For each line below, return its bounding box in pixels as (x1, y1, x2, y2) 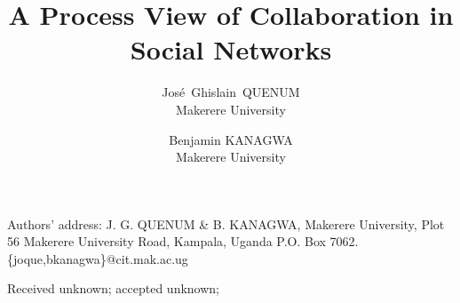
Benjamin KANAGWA (169, 130, 293, 148)
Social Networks (130, 31, 332, 68)
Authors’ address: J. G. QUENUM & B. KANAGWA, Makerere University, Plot (7, 214, 445, 233)
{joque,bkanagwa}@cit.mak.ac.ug (7, 249, 188, 267)
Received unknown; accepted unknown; (7, 279, 219, 298)
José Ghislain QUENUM (162, 83, 300, 101)
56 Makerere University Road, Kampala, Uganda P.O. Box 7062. (7, 232, 359, 251)
